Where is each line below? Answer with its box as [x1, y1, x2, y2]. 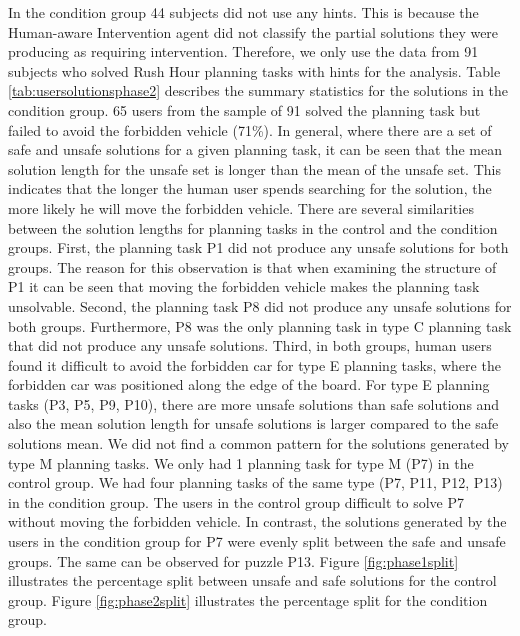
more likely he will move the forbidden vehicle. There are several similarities [8, 197, 474, 218]
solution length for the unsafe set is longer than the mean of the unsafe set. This [8, 158, 501, 179]
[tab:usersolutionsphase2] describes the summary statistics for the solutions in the [8, 80, 509, 101]
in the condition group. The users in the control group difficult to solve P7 [8, 491, 464, 512]
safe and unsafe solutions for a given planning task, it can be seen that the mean [8, 139, 503, 160]
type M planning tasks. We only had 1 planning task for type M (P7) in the [8, 452, 474, 473]
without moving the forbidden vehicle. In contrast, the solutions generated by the [8, 511, 507, 532]
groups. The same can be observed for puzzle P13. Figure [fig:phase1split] [8, 550, 459, 571]
